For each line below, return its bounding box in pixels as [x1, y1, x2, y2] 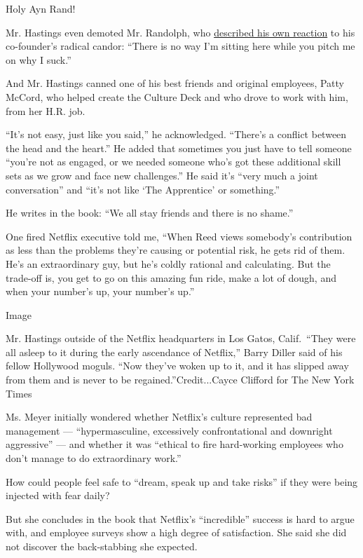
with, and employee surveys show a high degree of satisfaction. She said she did [6, 525, 347, 540]
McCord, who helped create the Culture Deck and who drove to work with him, [6, 89, 348, 104]
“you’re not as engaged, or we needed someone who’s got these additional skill [6, 154, 341, 169]
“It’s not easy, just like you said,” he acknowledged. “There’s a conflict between [6, 127, 347, 142]
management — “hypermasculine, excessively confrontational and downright [6, 423, 333, 437]
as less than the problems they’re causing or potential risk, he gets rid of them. [6, 243, 345, 257]
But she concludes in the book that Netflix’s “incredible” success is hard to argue [6, 511, 355, 526]
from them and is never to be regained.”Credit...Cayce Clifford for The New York [6, 372, 355, 387]
